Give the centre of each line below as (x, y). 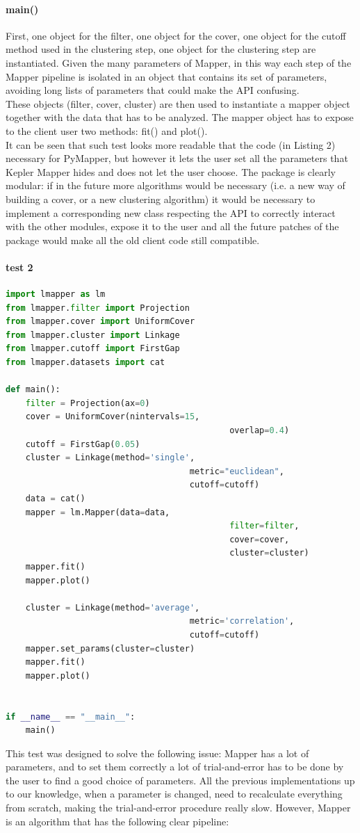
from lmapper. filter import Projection (98, 308)
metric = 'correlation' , (242, 621)
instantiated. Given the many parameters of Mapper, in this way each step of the (179, 62)
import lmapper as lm (56, 294)
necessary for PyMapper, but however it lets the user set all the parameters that (177, 158)
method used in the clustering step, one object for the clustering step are (161, 49)
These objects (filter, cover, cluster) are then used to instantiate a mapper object (178, 103)
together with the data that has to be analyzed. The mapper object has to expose (180, 117)
